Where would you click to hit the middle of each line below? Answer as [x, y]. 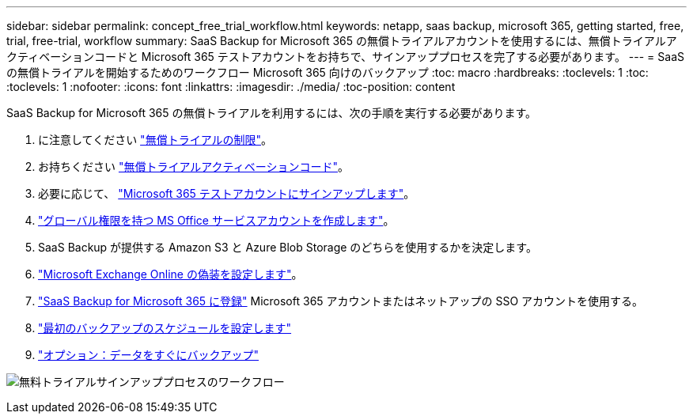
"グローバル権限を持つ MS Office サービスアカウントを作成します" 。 [216, 220]
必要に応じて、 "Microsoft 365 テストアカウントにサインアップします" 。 [227, 193]
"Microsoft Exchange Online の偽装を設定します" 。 [170, 274]
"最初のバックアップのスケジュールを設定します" [165, 328]
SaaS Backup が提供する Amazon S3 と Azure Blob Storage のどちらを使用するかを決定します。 [288, 247]
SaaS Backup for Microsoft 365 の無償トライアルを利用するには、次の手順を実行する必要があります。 [271, 113]
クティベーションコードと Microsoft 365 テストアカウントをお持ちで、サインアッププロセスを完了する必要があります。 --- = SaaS [345, 57]
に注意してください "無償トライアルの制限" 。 [155, 140]
